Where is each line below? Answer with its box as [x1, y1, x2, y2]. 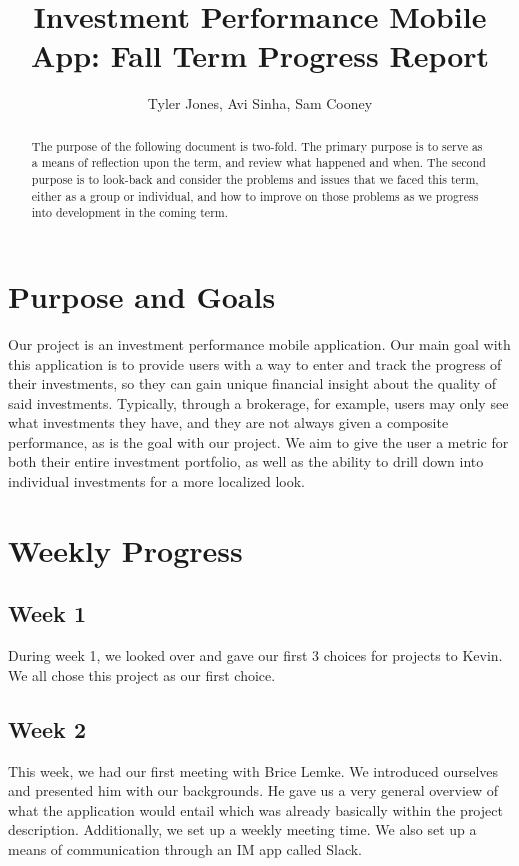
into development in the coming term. [31, 204, 229, 221]
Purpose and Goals [8, 275, 276, 316]
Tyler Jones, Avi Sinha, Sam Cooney [147, 93, 373, 114]
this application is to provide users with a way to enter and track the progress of [8, 353, 502, 374]
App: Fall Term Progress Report [30, 35, 490, 76]
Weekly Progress [8, 529, 243, 570]
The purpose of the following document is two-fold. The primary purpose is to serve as [31, 137, 483, 154]
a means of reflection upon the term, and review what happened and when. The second [31, 154, 486, 171]
